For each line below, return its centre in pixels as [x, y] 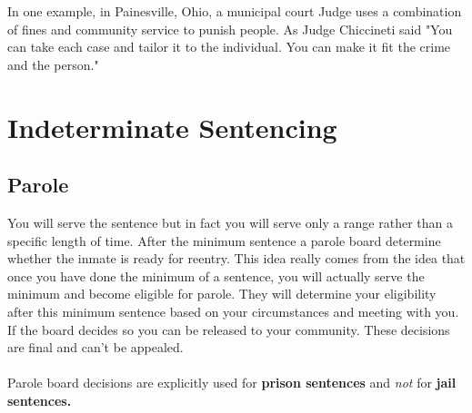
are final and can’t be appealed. [95, 347]
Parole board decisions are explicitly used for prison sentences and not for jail [232, 383]
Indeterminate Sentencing [172, 127]
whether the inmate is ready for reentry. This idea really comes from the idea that [236, 258]
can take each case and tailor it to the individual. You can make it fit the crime [229, 47]
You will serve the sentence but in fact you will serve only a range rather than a [231, 222]
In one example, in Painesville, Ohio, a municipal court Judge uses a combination [235, 11]
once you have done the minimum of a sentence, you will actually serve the [216, 275]
